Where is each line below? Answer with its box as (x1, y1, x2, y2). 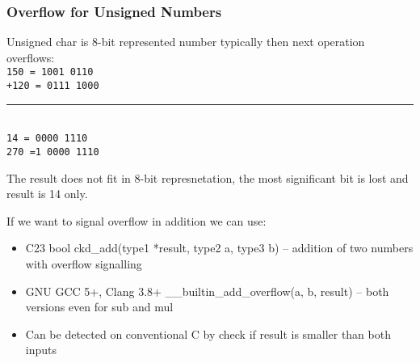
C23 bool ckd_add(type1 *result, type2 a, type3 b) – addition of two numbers (25, 239, 414, 256)
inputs (25, 341, 57, 358)
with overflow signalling (25, 255, 142, 272)
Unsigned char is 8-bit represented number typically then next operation (6, 33, 365, 50)
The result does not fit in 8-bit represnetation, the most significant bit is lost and (6, 169, 409, 186)
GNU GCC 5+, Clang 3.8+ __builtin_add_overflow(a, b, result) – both (25, 282, 389, 299)
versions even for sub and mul (25, 298, 174, 315)
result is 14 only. (6, 185, 88, 202)
